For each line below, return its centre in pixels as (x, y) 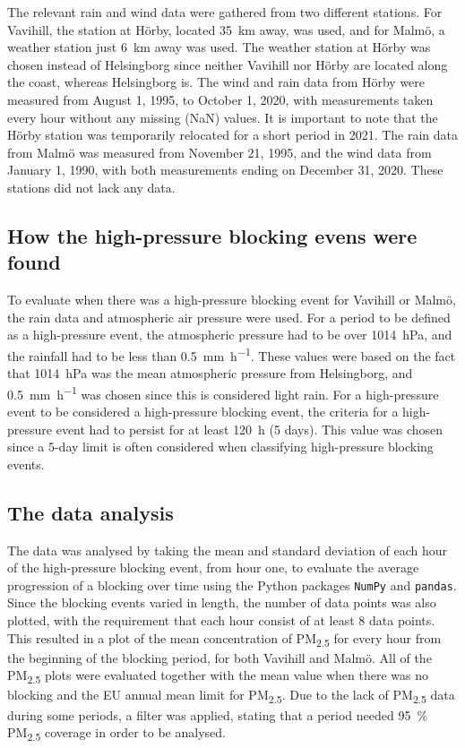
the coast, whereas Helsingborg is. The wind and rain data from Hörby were (216, 82)
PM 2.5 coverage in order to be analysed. (116, 733)
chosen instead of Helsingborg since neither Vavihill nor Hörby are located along (228, 64)
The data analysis (90, 512)
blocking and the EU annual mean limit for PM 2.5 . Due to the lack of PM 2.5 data (231, 696)
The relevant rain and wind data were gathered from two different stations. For (225, 12)
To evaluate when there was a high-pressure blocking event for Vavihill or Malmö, (232, 300)
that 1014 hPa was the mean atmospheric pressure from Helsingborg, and (210, 373)
